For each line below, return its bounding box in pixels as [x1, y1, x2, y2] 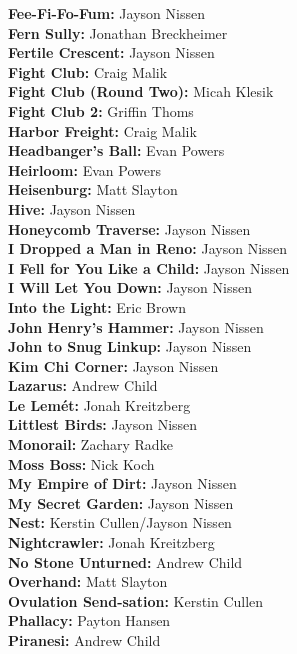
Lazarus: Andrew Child [8, 375, 158, 396]
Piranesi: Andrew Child [8, 630, 161, 650]
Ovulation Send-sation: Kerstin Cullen [8, 590, 264, 611]
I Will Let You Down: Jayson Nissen [8, 277, 252, 298]
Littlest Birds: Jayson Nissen [8, 414, 198, 435]
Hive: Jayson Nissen [8, 198, 136, 219]
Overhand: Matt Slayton [8, 571, 168, 592]
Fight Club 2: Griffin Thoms [8, 100, 194, 121]
